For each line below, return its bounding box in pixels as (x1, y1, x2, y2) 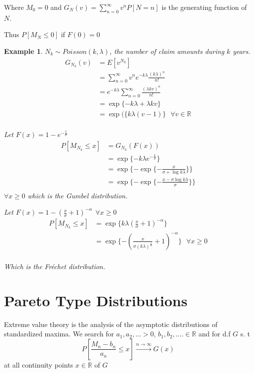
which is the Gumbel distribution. (28, 190, 128, 200)
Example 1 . (4, 46, 43, 56)
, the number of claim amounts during (109, 46, 224, 56)
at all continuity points (4, 359, 73, 370)
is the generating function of (161, 2, 247, 12)
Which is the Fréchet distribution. (4, 261, 106, 271)
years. (232, 46, 251, 56)
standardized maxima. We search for (4, 328, 114, 339)
